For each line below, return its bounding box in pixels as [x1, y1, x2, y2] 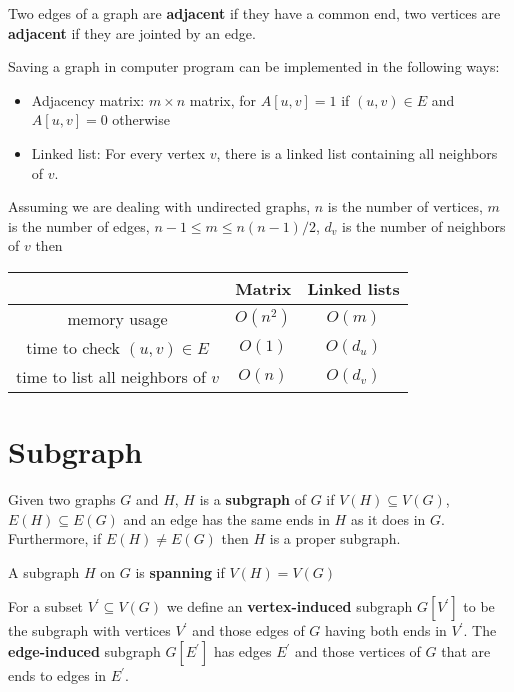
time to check [26, 335, 121, 359]
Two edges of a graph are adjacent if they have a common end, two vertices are [8, 3, 501, 23]
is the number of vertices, [327, 196, 483, 217]
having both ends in [325, 620, 447, 641]
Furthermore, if [8, 528, 102, 549]
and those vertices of [295, 641, 421, 662]
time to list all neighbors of [16, 364, 207, 388]
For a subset [8, 596, 84, 617]
